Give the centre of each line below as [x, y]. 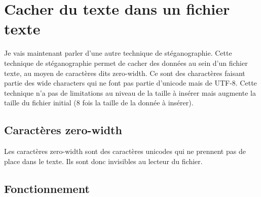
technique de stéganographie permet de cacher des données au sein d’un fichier [126, 63]
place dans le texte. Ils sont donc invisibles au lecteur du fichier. [103, 161]
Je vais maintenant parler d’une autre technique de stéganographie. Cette [118, 53]
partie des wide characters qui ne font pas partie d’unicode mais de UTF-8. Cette [130, 83]
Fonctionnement [47, 188]
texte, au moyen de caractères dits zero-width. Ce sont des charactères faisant [125, 73]
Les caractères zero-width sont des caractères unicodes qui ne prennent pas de [125, 151]
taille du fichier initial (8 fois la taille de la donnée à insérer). [99, 103]
